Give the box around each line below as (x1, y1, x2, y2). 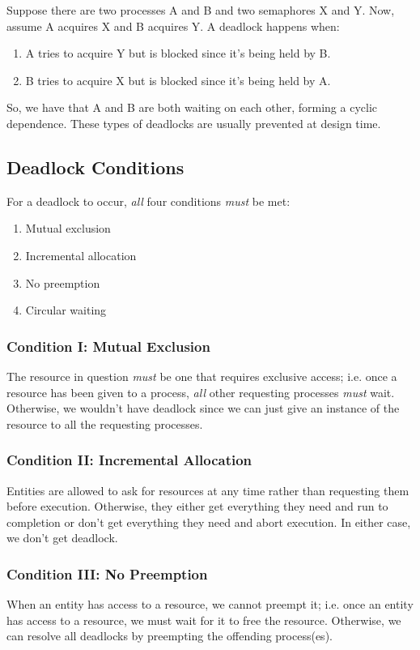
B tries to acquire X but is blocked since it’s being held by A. (25, 71, 331, 88)
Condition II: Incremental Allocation (6, 450, 252, 470)
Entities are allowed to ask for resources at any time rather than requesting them (6, 481, 409, 498)
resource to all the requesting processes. (6, 415, 203, 432)
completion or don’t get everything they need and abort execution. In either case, (6, 513, 411, 530)
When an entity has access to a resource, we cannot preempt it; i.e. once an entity (6, 596, 414, 613)
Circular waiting (25, 301, 107, 319)
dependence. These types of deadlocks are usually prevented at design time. (6, 114, 381, 131)
